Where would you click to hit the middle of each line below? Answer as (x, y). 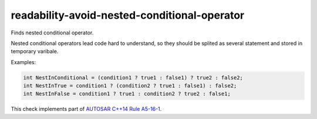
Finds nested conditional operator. (52, 33)
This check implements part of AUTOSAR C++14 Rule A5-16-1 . (86, 109)
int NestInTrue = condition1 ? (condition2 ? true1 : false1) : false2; (130, 86)
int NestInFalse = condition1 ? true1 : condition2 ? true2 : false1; (127, 94)
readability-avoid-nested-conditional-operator (128, 15)
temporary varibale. (35, 51)
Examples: (23, 62)
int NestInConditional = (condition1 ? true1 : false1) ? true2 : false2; (133, 78)
